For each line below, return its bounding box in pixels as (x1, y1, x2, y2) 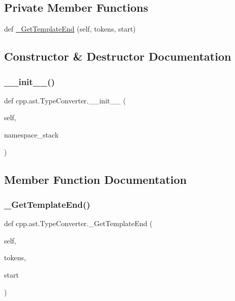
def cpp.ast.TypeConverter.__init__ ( (4, 95, 126, 105)
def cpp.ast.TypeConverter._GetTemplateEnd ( (4, 218, 153, 229)
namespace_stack (4, 129, 59, 140)
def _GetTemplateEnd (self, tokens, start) (4, 23, 136, 34)
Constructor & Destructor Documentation (4, 48, 231, 64)
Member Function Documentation (4, 171, 187, 187)
